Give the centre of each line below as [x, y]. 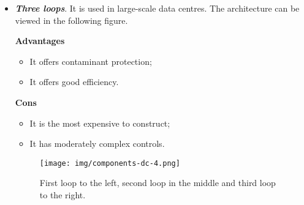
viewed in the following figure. [71, 20]
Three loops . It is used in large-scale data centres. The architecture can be [157, 8]
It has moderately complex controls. [97, 143]
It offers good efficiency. [74, 82]
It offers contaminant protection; [91, 61]
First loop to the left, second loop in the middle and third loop [158, 183]
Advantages [40, 41]
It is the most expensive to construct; [100, 123]
